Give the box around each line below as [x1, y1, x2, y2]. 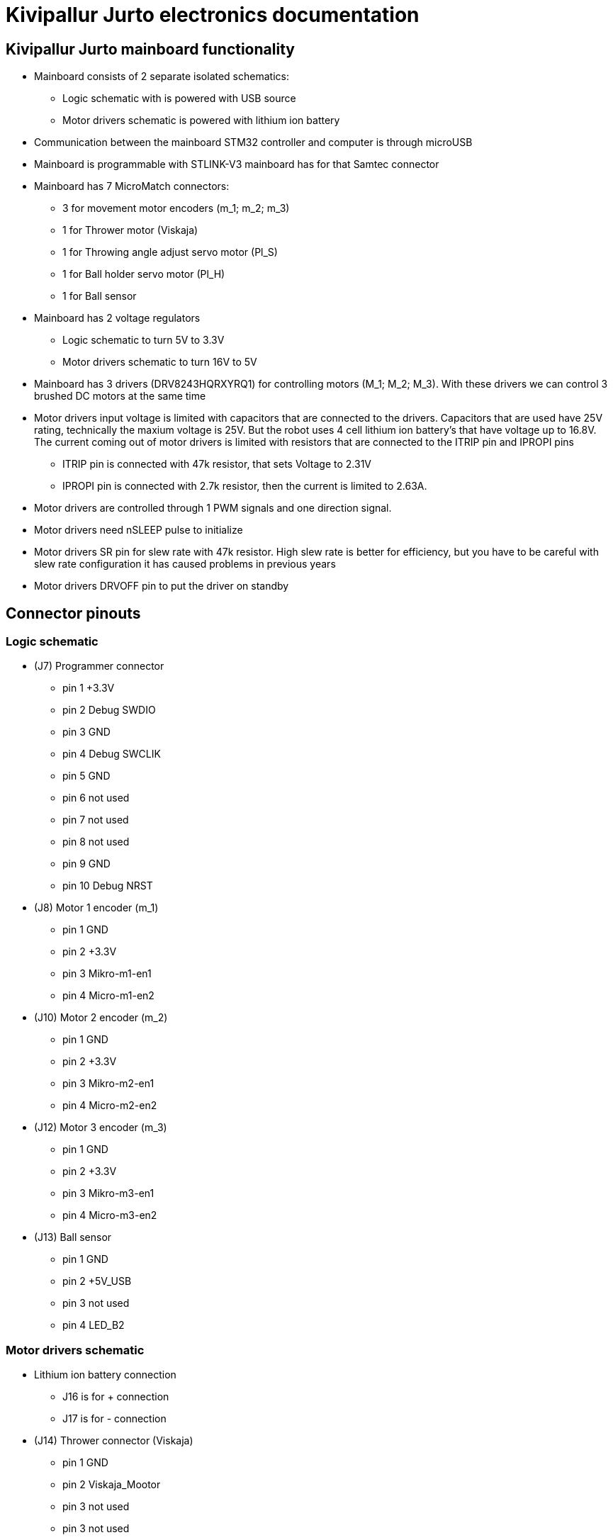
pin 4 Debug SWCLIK [62, 748, 161, 760]
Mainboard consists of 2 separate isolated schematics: [34, 70, 289, 83]
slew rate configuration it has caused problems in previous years [34, 558, 336, 571]
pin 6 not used [62, 792, 130, 804]
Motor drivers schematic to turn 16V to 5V [62, 356, 257, 369]
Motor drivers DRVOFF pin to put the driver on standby [34, 580, 289, 592]
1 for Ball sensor [62, 290, 137, 303]
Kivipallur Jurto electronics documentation [6, 3, 420, 27]
